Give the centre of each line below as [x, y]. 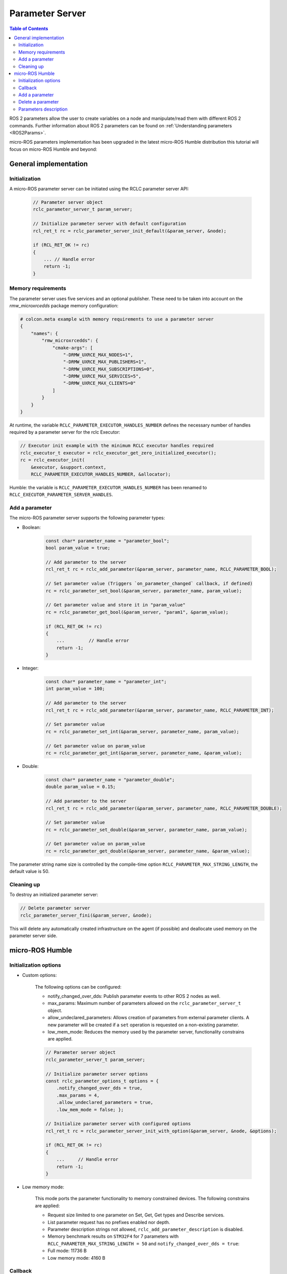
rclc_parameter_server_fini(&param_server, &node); [86, 915]
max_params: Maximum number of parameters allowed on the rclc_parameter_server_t [144, 1003]
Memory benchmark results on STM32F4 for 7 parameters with [113, 1236]
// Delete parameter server [55, 908]
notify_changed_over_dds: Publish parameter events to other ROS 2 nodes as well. [134, 996]
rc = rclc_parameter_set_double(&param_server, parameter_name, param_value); [146, 830]
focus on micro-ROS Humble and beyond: [53, 149]
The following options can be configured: [78, 987]
